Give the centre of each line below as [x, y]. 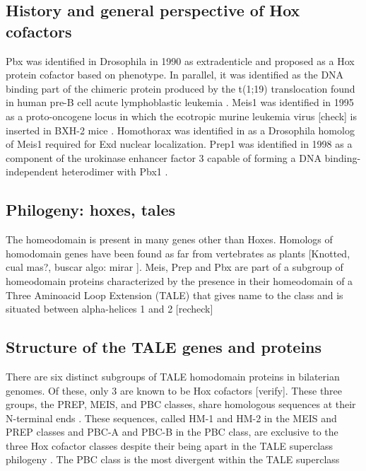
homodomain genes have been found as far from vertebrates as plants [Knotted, [178, 253]
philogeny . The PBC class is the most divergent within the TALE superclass [173, 459]
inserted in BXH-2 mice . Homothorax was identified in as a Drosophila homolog [180, 130]
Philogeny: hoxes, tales [91, 210]
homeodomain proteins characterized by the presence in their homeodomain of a [179, 280]
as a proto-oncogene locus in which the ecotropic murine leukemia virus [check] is [182, 116]
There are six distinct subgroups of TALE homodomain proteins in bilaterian [173, 376]
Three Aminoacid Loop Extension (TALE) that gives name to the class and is [175, 295]
